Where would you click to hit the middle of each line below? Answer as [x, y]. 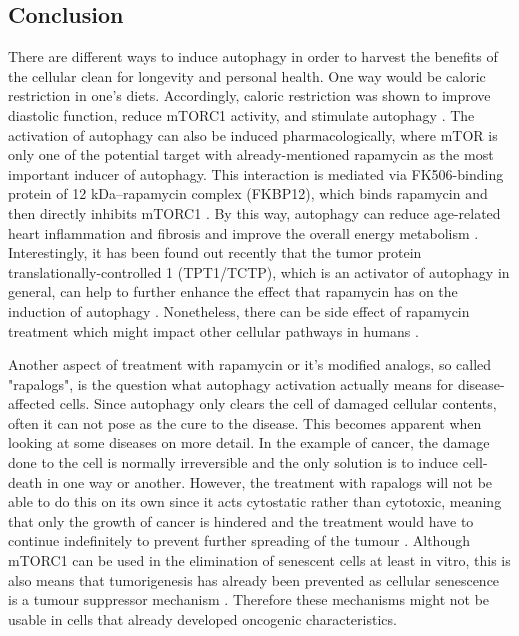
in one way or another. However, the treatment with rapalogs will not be [269, 481]
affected [32, 403]
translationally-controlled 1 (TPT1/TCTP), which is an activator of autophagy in [259, 271]
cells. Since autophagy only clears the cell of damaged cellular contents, [278, 403]
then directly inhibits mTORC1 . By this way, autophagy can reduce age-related [254, 212]
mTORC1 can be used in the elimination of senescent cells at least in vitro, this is [259, 560]
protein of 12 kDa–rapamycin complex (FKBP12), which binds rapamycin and [248, 193]
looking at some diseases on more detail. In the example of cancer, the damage [249, 442]
